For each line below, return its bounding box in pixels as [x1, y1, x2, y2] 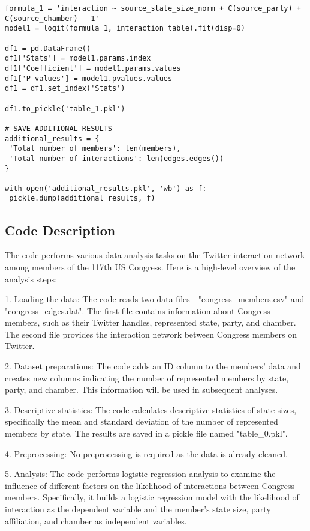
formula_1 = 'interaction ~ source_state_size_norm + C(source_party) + [5, 4, 301, 13]
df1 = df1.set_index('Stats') [5, 84, 125, 93]
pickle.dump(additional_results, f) [9, 194, 155, 203]
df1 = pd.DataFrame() [5, 44, 91, 53]
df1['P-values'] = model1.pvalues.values [5, 74, 173, 83]
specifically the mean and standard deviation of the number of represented [5, 415, 278, 428]
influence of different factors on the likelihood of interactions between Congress [5, 479, 295, 491]
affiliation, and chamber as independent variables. [5, 514, 187, 527]
